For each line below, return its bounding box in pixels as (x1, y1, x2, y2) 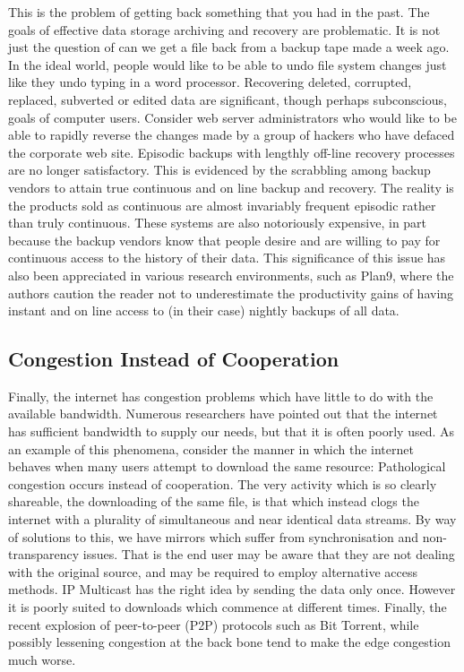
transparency (8, 545, 80, 564)
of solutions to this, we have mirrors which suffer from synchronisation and (8, 527, 419, 546)
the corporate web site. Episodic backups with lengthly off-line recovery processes (8, 142, 455, 161)
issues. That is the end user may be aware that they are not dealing (82, 545, 455, 564)
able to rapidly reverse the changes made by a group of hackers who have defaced (8, 125, 455, 144)
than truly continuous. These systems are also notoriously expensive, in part (8, 213, 427, 232)
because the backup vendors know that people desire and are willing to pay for (8, 230, 441, 249)
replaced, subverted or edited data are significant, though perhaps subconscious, (8, 90, 447, 108)
